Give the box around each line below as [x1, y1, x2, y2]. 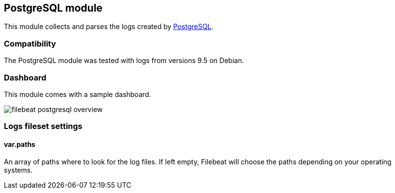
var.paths [4, 140, 35, 148]
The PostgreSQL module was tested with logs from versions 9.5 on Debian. [4, 56, 244, 65]
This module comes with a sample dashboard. [4, 90, 151, 98]
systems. [4, 165, 33, 174]
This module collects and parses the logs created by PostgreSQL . [4, 22, 214, 31]
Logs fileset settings [4, 121, 83, 131]
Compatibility [4, 38, 56, 48]
